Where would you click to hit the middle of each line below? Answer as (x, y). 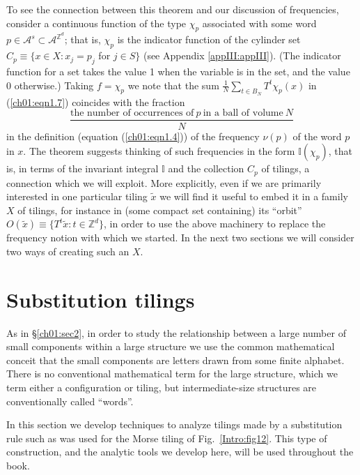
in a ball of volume (243, 113)
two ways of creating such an (68, 251)
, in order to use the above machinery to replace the (214, 224)
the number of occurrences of (132, 113)
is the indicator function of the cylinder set (209, 39)
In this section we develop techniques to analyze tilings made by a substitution (174, 424)
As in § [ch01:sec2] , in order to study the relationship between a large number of (176, 332)
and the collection (206, 168)
